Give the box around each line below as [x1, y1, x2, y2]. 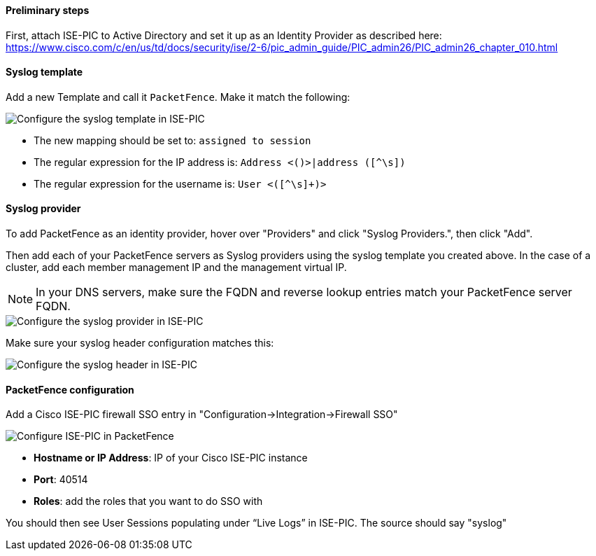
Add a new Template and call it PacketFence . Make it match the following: [6, 90, 350, 103]
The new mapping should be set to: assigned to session [34, 134, 311, 146]
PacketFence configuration [6, 383, 134, 396]
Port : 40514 [34, 473, 88, 486]
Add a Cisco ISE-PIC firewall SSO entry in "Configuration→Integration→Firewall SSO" [6, 408, 398, 421]
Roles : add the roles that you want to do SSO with [34, 495, 263, 508]
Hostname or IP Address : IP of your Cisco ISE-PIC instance [34, 452, 308, 464]
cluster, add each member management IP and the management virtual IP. [6, 261, 347, 274]
